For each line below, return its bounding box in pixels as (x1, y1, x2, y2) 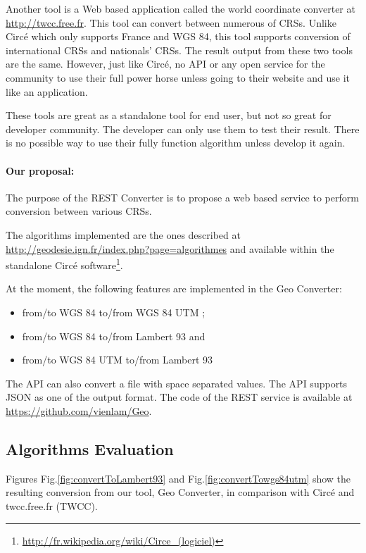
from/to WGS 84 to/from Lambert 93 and (22, 328, 206, 343)
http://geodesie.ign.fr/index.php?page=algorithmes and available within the (6, 241, 334, 256)
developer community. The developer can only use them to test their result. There (6, 121, 360, 136)
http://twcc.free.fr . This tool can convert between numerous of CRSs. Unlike (6, 15, 336, 30)
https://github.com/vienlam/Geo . (6, 403, 152, 418)
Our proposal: (6, 163, 75, 178)
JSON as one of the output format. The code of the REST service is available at (6, 390, 353, 404)
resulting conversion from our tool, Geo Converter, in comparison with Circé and (6, 485, 355, 499)
